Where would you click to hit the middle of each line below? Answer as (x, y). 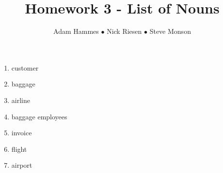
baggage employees (39, 116)
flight (19, 149)
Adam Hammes (76, 31)
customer (25, 67)
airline (21, 100)
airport (22, 165)
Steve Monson (170, 31)
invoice (22, 133)
